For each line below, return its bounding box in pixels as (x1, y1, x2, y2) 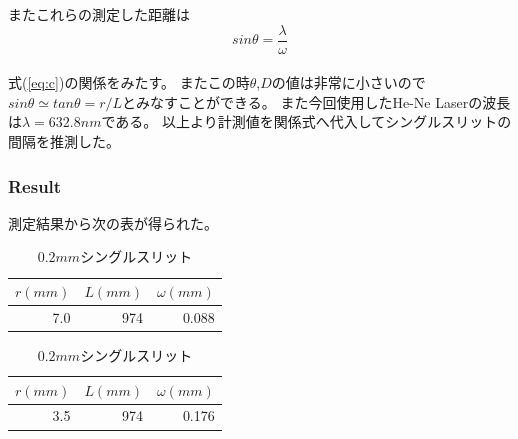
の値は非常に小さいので (271, 72, 426, 93)
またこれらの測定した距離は (8, 4, 190, 24)
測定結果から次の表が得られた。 (8, 212, 218, 233)
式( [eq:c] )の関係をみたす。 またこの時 (8, 72, 250, 93)
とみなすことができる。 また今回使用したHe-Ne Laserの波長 (122, 91, 511, 112)
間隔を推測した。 (8, 131, 120, 152)
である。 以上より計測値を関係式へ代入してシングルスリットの (101, 111, 512, 132)
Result (8, 173, 62, 198)
